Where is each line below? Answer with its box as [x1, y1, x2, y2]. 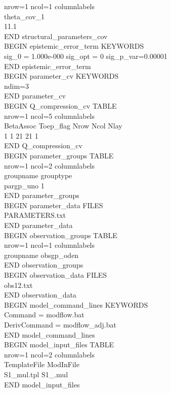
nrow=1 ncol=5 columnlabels [4, 110, 95, 121]
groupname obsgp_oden [4, 249, 79, 260]
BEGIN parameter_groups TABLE [4, 150, 114, 160]
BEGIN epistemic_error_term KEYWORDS [4, 41, 144, 51]
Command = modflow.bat [4, 309, 84, 320]
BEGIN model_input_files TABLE [4, 339, 114, 350]
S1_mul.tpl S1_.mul [4, 369, 68, 379]
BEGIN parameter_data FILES [4, 200, 103, 210]
